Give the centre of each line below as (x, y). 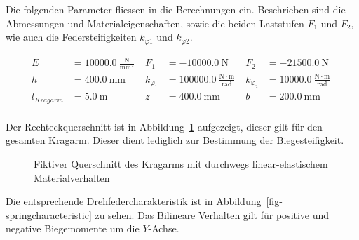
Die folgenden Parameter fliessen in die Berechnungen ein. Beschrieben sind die (176, 9)
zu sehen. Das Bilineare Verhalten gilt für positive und (212, 214)
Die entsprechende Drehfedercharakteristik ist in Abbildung (134, 201)
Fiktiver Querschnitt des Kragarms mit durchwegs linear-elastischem (181, 163)
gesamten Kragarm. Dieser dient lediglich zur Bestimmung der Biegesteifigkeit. (175, 140)
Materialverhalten (72, 177)
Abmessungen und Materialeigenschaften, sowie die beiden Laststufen (155, 23)
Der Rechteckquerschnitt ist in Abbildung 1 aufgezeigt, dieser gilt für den (164, 126)
